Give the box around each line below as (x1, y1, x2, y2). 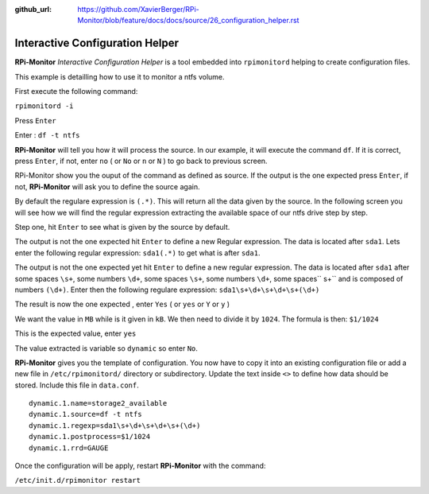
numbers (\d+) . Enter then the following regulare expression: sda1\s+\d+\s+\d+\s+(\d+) (14, 285, 320, 294)
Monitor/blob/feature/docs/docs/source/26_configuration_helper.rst (77, 16, 300, 25)
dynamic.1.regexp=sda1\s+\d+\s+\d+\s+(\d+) (29, 421, 201, 430)
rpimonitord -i (14, 102, 75, 111)
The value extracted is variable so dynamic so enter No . (14, 343, 199, 353)
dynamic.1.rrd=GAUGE (29, 443, 109, 453)
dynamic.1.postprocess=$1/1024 (29, 432, 151, 441)
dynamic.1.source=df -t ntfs (29, 410, 142, 419)
